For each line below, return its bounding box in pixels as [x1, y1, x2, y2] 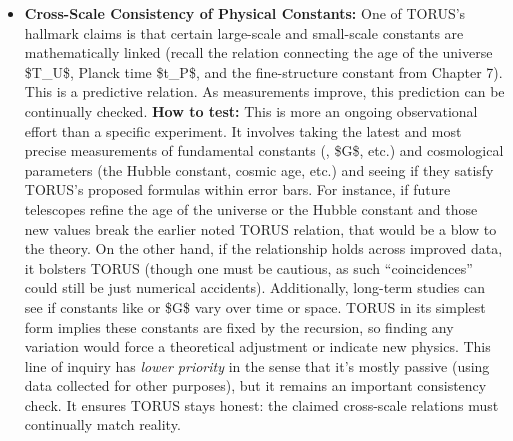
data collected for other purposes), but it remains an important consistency [24, 375, 487, 396]
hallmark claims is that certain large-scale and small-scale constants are [24, 22, 464, 43]
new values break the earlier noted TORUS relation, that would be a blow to [24, 218, 497, 239]
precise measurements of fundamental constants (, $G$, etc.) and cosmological [24, 140, 504, 161]
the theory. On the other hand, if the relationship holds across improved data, [24, 238, 503, 259]
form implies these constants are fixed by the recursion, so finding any [24, 316, 454, 337]
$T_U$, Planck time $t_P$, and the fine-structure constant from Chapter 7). [24, 61, 503, 82]
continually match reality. [24, 414, 181, 435]
